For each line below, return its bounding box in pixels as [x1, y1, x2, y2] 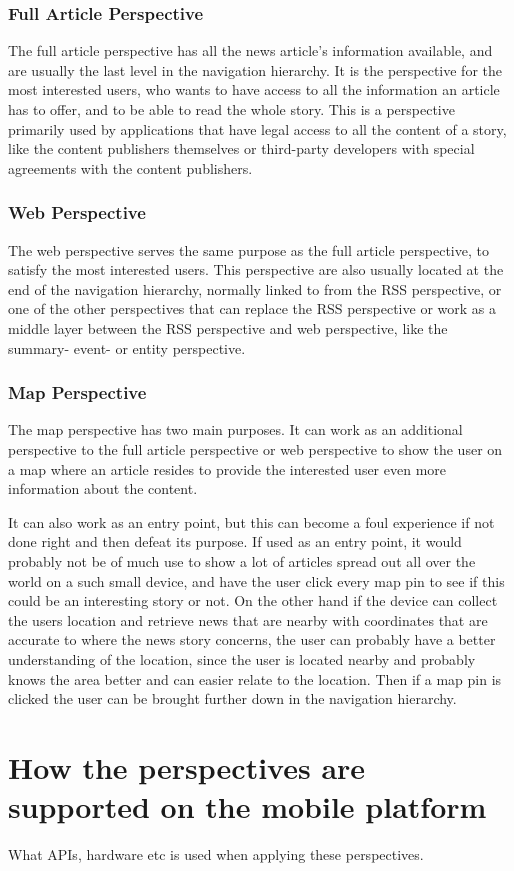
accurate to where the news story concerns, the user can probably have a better [8, 629, 496, 650]
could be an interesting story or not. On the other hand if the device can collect [8, 590, 498, 611]
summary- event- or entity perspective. [8, 337, 246, 358]
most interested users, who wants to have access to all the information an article [8, 79, 500, 100]
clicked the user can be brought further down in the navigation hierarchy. [8, 688, 457, 709]
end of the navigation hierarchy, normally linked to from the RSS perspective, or [8, 278, 502, 299]
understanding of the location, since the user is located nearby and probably [8, 648, 476, 669]
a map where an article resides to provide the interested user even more [8, 458, 447, 479]
